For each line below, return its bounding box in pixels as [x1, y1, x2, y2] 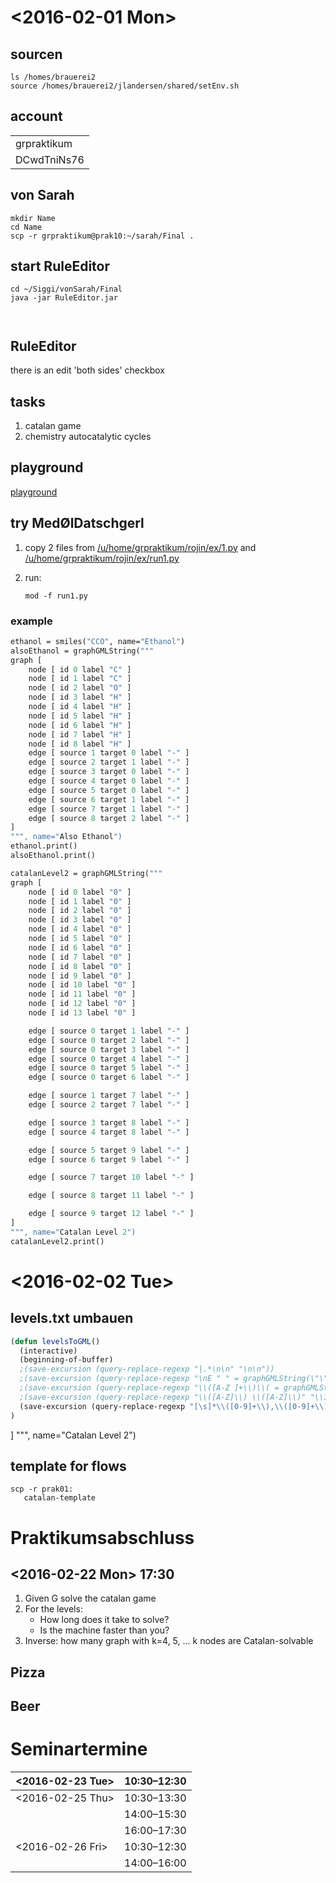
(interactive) [19, 1346, 78, 1356]
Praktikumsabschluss [10, 1526, 195, 1549]
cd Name [10, 222, 43, 232]
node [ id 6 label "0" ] [28, 942, 132, 953]
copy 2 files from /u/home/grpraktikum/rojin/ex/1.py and [24, 541, 257, 553]
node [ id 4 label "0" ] [28, 924, 132, 935]
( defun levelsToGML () [10, 1336, 101, 1346]
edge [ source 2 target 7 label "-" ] [28, 1100, 190, 1110]
